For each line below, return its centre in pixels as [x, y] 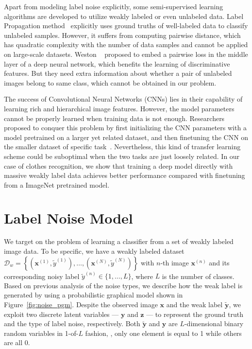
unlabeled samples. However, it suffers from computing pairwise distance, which [122, 35]
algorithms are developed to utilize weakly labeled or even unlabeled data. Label [124, 16]
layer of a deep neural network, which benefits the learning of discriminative [117, 63]
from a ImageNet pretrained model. [57, 184]
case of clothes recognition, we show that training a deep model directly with [118, 166]
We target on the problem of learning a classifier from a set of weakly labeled [119, 241]
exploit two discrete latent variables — [61, 314]
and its [219, 262]
